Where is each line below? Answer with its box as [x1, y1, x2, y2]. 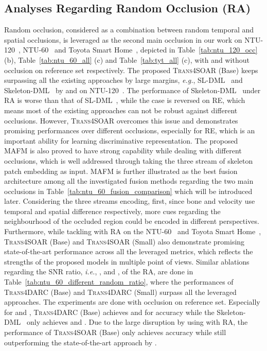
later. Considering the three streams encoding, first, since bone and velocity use [4, 196, 255, 206]
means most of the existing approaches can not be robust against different [4, 104, 238, 115]
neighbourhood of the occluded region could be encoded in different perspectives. [4, 216, 259, 226]
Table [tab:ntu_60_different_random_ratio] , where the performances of [4, 276, 234, 287]
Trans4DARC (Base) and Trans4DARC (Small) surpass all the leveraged [4, 286, 237, 297]
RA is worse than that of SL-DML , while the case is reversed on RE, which [4, 95, 245, 106]
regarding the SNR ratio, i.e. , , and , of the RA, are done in [4, 266, 193, 277]
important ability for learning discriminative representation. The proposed [4, 135, 238, 146]
